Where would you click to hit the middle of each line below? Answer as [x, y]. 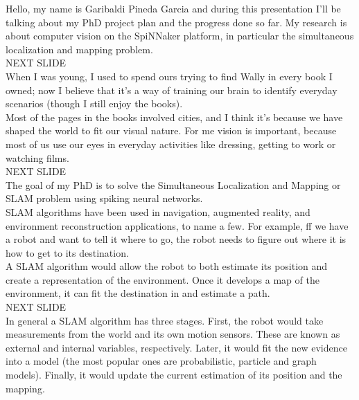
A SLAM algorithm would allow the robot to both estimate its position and [167, 266]
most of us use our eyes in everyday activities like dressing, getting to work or [171, 144]
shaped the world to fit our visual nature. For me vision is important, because [171, 130]
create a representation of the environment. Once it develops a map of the [163, 279]
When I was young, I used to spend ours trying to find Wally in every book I [169, 76]
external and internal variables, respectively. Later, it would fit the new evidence [176, 347]
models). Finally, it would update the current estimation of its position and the [174, 375]
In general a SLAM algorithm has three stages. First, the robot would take [165, 320]
